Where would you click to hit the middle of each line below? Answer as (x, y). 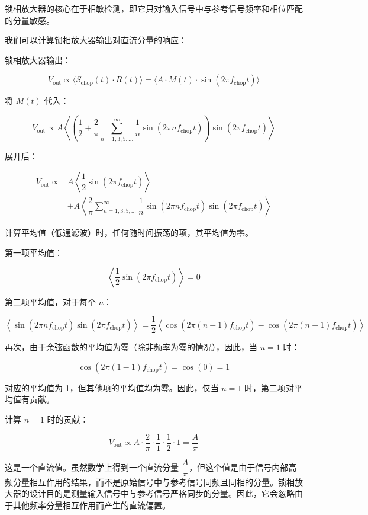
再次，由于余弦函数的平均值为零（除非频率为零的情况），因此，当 (131, 347)
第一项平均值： (34, 252)
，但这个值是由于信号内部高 (243, 467)
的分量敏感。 (30, 20)
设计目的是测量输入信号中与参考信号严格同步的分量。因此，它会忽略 (162, 493)
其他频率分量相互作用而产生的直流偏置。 (91, 505)
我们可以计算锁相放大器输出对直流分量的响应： (96, 40)
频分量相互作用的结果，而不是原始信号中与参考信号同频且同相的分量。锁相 (150, 482)
